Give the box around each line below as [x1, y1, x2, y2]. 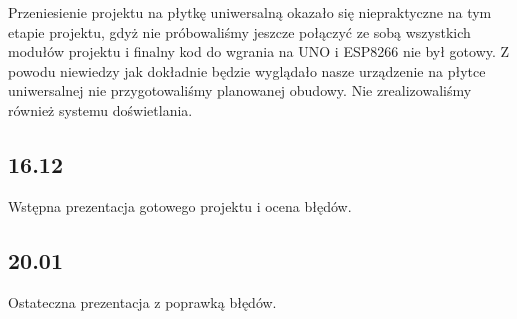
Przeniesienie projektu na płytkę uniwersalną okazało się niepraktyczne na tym [8, 2, 492, 22]
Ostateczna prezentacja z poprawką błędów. [8, 291, 277, 312]
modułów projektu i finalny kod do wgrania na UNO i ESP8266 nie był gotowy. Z [8, 41, 510, 62]
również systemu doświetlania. [8, 99, 193, 120]
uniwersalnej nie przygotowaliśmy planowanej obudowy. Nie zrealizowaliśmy [8, 80, 472, 101]
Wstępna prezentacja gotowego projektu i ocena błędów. [8, 195, 352, 216]
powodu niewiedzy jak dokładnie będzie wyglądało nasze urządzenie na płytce [8, 60, 486, 81]
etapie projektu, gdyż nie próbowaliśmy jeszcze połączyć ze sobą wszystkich [8, 21, 471, 42]
